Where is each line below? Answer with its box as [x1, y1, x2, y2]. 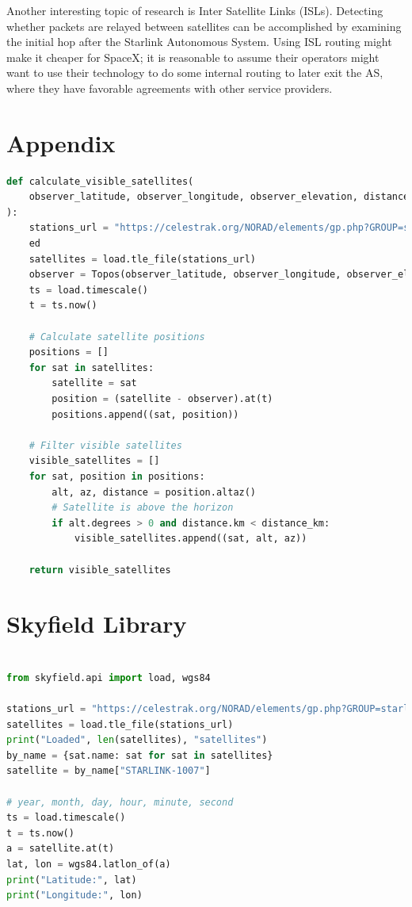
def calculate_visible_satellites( [6, 175, 194, 187]
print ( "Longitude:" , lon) [6, 890, 143, 901]
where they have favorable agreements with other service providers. [6, 79, 333, 96]
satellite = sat [51, 377, 137, 389]
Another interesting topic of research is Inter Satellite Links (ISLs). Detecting [6, 2, 383, 18]
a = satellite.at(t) [6, 843, 115, 855]
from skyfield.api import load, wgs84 [6, 672, 211, 683]
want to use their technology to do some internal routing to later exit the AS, [6, 64, 383, 81]
